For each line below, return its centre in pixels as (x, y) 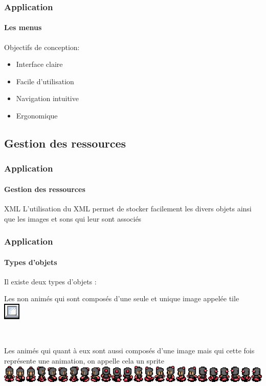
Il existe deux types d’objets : (50, 281)
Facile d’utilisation (45, 81)
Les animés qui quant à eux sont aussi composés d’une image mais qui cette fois (129, 351)
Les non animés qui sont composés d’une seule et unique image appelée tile (122, 298)
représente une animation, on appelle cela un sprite (84, 360)
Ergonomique (37, 116)
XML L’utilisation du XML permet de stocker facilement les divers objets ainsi (128, 209)
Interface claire (39, 64)
